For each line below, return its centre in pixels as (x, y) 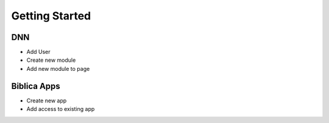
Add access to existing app (61, 109)
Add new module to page (58, 68)
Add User (38, 52)
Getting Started (51, 16)
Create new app (47, 101)
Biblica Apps (36, 86)
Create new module (51, 60)
